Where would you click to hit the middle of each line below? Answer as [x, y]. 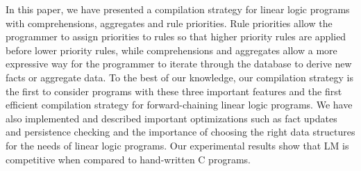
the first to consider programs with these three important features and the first [174, 91]
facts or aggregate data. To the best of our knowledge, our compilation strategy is [179, 77]
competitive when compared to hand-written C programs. [128, 159]
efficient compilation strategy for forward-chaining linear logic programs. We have [179, 105]
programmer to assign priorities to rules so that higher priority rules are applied [176, 36]
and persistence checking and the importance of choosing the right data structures [180, 132]
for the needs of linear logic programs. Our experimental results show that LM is [177, 145]
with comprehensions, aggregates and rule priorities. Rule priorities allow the [169, 23]
